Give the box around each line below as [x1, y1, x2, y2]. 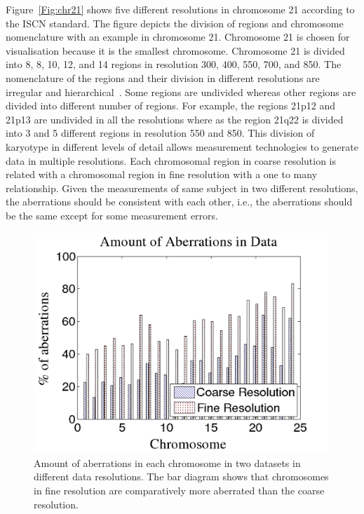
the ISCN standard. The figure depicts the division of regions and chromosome [6, 15, 344, 30]
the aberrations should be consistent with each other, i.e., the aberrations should [6, 194, 353, 209]
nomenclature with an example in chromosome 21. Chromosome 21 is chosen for [6, 29, 350, 44]
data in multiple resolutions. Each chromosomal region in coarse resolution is [6, 153, 337, 168]
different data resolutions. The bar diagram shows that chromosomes [34, 469, 329, 484]
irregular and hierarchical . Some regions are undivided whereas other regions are [6, 84, 356, 99]
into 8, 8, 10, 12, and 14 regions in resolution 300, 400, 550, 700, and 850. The [6, 57, 342, 72]
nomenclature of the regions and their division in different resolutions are [6, 70, 320, 85]
